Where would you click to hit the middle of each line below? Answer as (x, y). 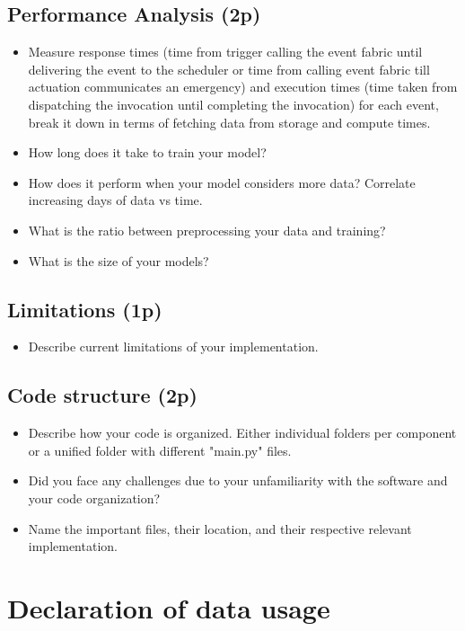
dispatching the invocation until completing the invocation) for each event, (233, 104)
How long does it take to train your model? (147, 152)
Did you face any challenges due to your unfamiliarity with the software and (238, 480)
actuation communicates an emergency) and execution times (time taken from (243, 87)
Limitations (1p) (85, 309)
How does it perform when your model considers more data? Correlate (222, 182)
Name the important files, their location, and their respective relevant (220, 528)
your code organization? (94, 498)
